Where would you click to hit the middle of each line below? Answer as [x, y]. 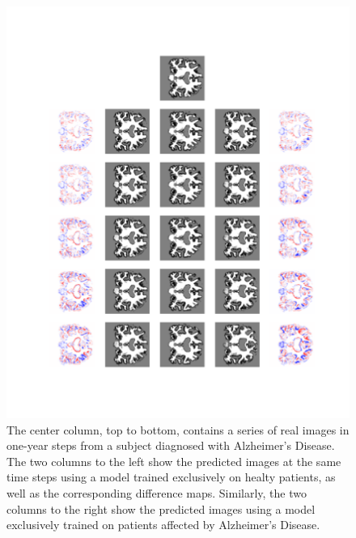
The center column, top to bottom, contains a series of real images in [178, 429]
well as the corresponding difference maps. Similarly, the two [157, 492]
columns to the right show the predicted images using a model [161, 508]
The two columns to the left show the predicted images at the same [174, 461]
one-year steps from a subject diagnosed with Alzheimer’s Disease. [171, 445]
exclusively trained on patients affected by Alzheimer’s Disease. [163, 525]
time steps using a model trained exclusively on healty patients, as [171, 477]
